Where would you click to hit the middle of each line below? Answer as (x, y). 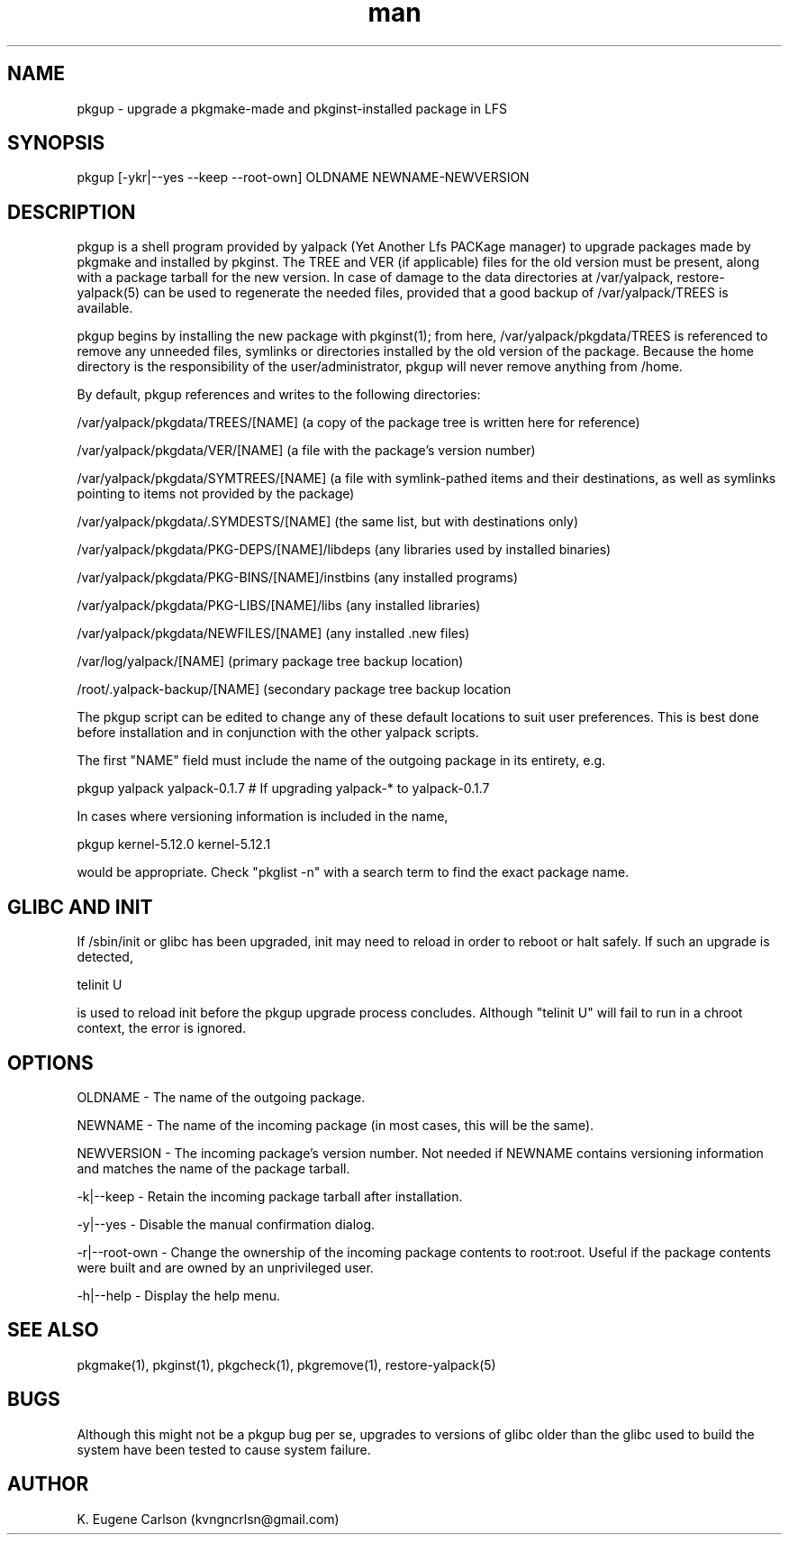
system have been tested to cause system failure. (224, 1449)
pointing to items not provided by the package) (216, 494)
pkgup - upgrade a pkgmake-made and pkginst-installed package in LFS (292, 108)
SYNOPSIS (56, 143)
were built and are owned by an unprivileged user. (225, 1267)
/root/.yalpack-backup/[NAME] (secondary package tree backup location (294, 689)
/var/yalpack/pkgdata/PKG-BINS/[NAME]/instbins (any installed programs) (298, 578)
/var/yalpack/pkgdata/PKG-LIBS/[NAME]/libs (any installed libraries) (279, 606)
